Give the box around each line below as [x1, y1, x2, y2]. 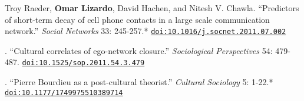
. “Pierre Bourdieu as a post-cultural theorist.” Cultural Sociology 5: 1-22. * [5, 76, 273, 88]
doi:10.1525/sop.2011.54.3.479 [22, 59, 145, 68]
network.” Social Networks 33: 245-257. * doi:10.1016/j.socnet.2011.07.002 [5, 25, 286, 37]
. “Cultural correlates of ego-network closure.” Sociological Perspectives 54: [5, 44, 273, 56]
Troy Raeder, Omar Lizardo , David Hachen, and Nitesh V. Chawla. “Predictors [5, 2, 299, 14]
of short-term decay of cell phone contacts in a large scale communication [5, 13, 270, 25]
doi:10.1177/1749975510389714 [5, 88, 123, 97]
